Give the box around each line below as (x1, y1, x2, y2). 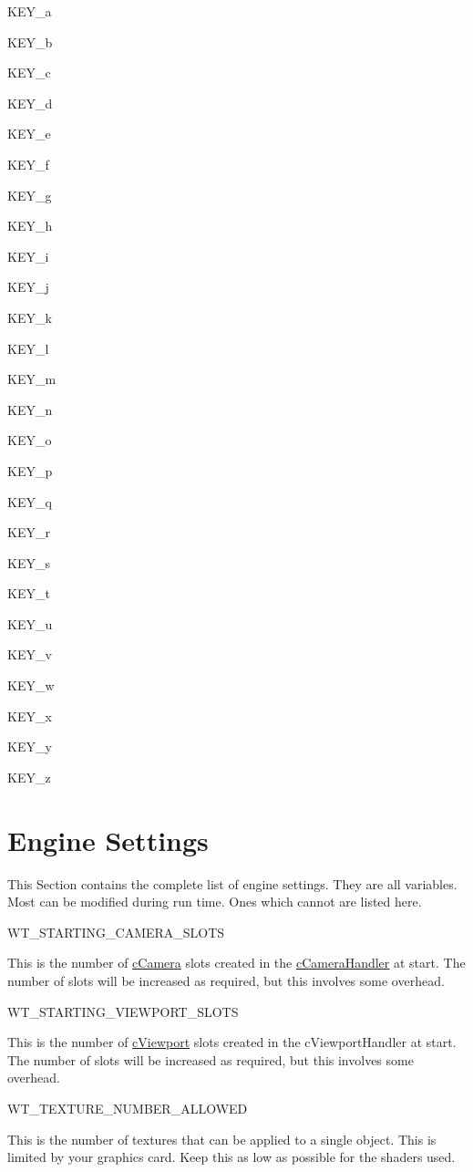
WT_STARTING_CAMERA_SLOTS (7, 922, 225, 941)
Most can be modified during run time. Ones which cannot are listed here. (7, 892, 422, 911)
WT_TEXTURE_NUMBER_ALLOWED (7, 1098, 248, 1117)
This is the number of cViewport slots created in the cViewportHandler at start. (7, 1032, 457, 1052)
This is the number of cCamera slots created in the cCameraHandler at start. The (7, 953, 466, 972)
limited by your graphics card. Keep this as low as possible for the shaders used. (7, 1147, 456, 1167)
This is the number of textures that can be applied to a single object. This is (7, 1129, 437, 1148)
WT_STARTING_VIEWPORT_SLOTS (7, 1001, 239, 1021)
